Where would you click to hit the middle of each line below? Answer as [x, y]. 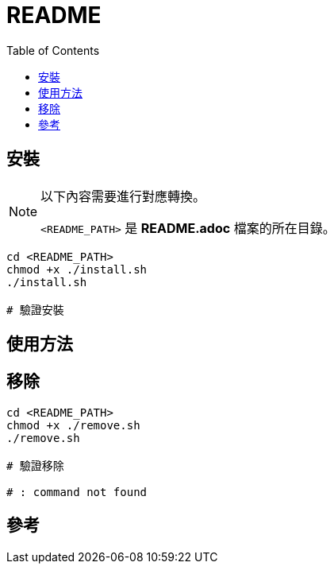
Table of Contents [53, 50]
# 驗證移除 [35, 465]
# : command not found [77, 492]
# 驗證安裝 [35, 310]
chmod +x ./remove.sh [73, 425]
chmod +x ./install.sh [77, 269]
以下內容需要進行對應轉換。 [123, 196]
